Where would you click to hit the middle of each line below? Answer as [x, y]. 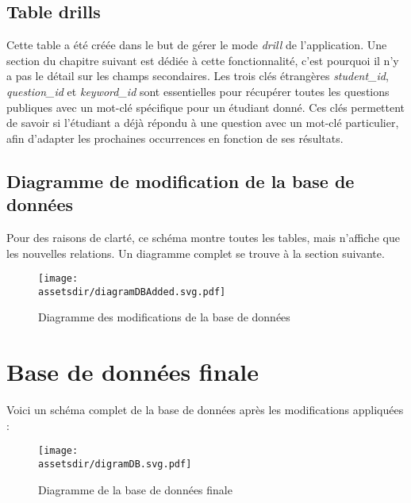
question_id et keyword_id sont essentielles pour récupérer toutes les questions [198, 91]
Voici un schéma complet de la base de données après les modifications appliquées [205, 410]
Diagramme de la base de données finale [135, 489]
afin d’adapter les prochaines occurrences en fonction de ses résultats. [175, 138]
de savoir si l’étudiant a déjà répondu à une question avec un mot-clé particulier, [203, 123]
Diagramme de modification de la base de [181, 180]
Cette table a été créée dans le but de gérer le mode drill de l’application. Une [197, 45]
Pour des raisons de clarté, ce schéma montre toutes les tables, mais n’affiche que [203, 237]
